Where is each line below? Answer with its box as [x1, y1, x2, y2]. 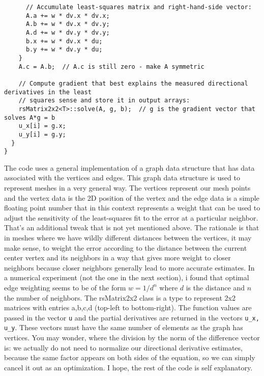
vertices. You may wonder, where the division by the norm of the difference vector [4, 332, 260, 343]
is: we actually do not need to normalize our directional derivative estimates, [4, 342, 243, 353]
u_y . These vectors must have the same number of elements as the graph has [4, 322, 243, 333]
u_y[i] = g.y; [18, 130, 66, 138]
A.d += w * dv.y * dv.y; [25, 29, 110, 36]
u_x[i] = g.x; [18, 122, 66, 130]
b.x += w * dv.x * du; [25, 37, 103, 45]
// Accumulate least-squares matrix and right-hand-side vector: [25, 4, 252, 11]
